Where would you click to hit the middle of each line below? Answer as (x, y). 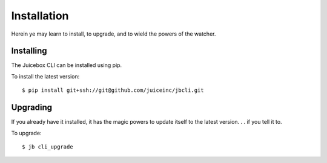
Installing (29, 51)
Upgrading (32, 108)
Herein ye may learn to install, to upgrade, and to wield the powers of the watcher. (114, 34)
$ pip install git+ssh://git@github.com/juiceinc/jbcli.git (113, 90)
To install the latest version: (45, 76)
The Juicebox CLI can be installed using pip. (67, 65)
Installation (40, 16)
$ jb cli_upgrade (48, 147)
